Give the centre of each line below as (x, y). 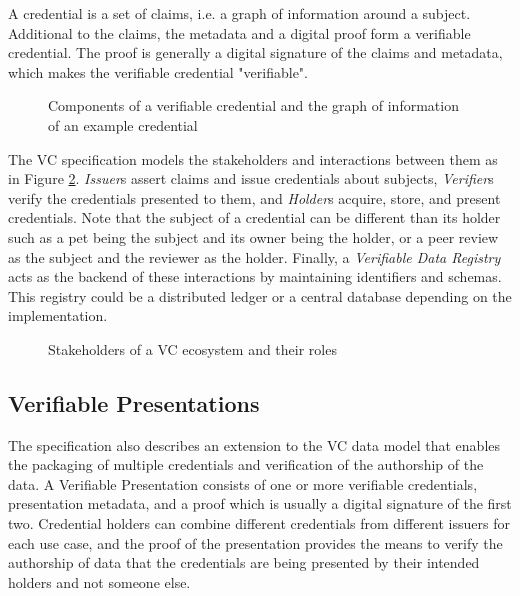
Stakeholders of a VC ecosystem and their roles (192, 348)
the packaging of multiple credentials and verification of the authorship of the (246, 464)
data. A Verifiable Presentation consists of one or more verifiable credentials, (243, 483)
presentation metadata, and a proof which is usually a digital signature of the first (260, 503)
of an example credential (123, 124)
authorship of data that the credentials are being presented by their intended (244, 562)
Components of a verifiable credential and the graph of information (253, 105)
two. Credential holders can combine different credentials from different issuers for (259, 523)
